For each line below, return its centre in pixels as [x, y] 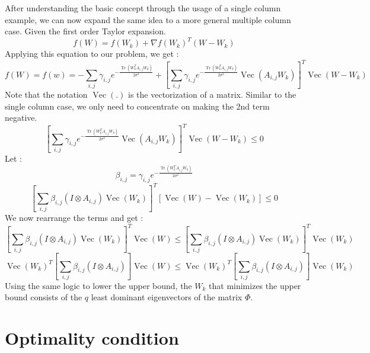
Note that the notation [46, 94]
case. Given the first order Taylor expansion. [85, 31]
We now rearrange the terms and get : [74, 218]
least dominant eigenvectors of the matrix [167, 297]
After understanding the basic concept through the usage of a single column [143, 8]
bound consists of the [44, 297]
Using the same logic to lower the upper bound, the [98, 285]
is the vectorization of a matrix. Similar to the [212, 94]
